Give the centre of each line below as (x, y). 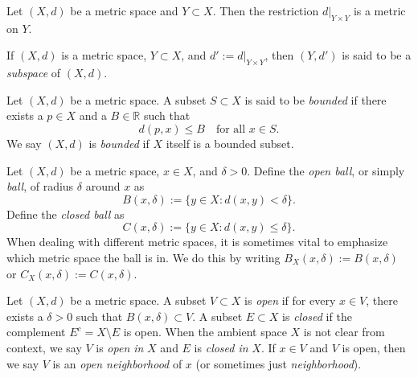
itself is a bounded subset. (230, 143)
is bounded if (119, 143)
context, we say (44, 347)
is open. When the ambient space (205, 332)
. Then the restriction (266, 10)
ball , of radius (40, 186)
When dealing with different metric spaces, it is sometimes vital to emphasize (197, 242)
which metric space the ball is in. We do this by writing (143, 257)
